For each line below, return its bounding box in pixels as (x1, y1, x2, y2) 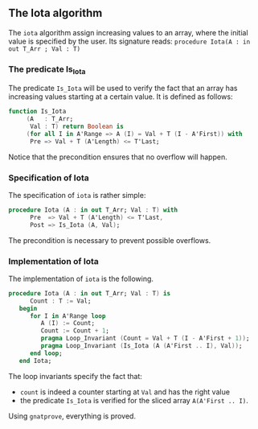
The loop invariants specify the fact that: (8, 371, 143, 381)
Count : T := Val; (29, 297, 92, 305)
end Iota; (18, 357, 52, 365)
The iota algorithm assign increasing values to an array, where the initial (8, 27, 248, 37)
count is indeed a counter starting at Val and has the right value (19, 386, 231, 397)
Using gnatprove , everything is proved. (8, 410, 137, 421)
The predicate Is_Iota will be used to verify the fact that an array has (8, 84, 238, 93)
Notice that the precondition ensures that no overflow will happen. (8, 152, 227, 162)
